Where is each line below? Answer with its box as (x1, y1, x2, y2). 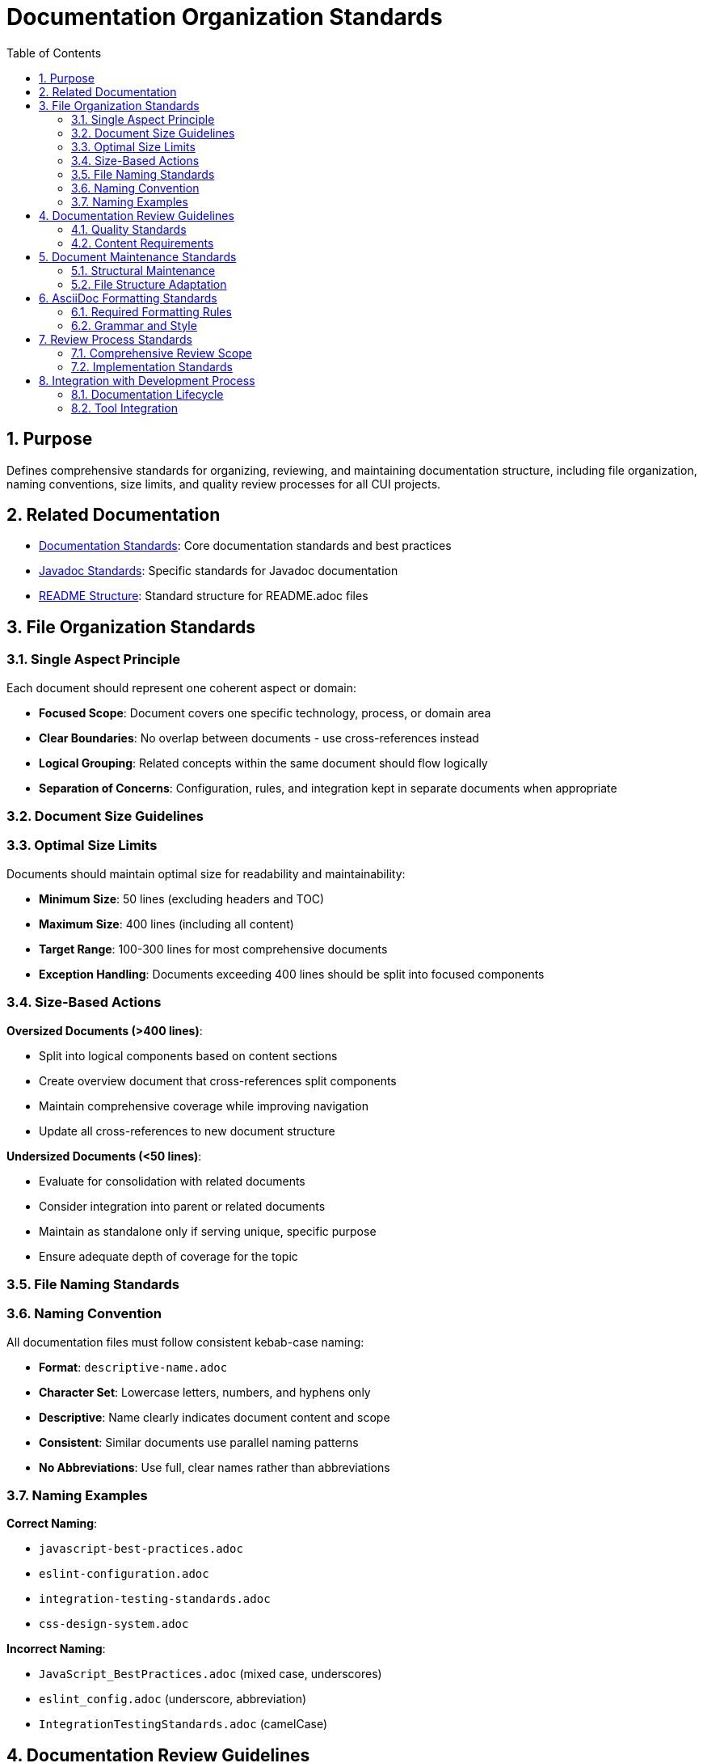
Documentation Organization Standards (6, 3, 443, 31)
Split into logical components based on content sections (39, 1048, 338, 1063)
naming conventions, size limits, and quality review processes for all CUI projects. (6, 476, 441, 491)
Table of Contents (6, 45, 102, 60)
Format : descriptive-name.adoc (39, 1359, 228, 1374)
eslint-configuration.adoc (39, 1567, 209, 1581)
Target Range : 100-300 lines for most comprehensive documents (39, 941, 388, 956)
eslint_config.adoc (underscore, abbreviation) (39, 1692, 307, 1706)
